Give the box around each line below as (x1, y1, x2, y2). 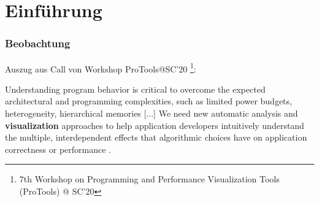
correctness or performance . (5, 142, 111, 155)
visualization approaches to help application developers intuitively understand (5, 118, 304, 131)
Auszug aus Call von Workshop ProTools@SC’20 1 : (5, 60, 196, 75)
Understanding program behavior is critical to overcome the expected (5, 82, 266, 95)
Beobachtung (5, 36, 71, 51)
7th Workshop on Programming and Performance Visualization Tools (19, 173, 280, 185)
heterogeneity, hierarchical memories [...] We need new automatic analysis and (5, 107, 298, 120)
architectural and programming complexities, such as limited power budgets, (5, 95, 292, 107)
